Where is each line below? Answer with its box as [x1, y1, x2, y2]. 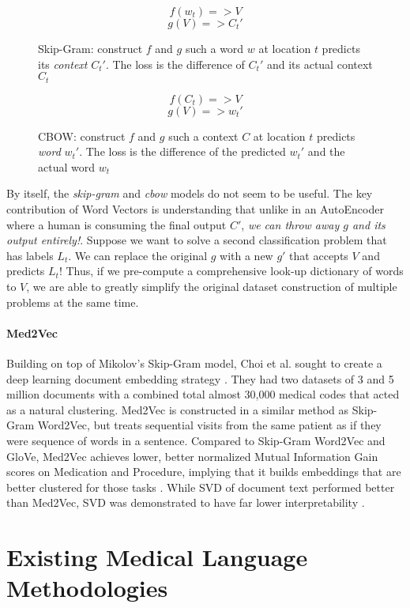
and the [307, 143, 345, 160]
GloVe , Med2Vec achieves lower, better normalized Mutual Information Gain [6, 448, 378, 464]
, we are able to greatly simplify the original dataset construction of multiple [26, 278, 397, 294]
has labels [6, 247, 54, 263]
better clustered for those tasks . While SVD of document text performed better [6, 478, 395, 495]
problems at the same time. [6, 293, 139, 310]
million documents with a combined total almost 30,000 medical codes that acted [6, 386, 400, 402]
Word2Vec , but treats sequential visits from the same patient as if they [37, 417, 382, 433]
